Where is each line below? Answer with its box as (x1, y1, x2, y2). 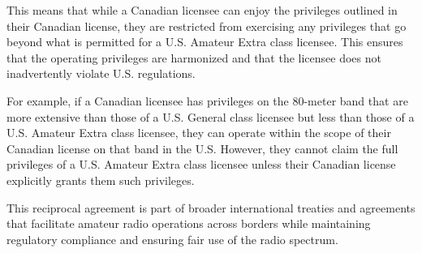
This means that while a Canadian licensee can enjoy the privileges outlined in (6, 2, 398, 18)
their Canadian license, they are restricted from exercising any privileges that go (6, 17, 407, 34)
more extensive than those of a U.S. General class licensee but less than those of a (6, 108, 415, 125)
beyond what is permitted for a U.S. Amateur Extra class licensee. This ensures (6, 33, 403, 50)
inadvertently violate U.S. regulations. (6, 65, 196, 82)
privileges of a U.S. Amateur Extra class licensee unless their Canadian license (6, 156, 396, 173)
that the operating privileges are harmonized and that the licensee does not (6, 49, 381, 66)
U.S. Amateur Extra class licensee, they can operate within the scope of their (6, 124, 391, 141)
